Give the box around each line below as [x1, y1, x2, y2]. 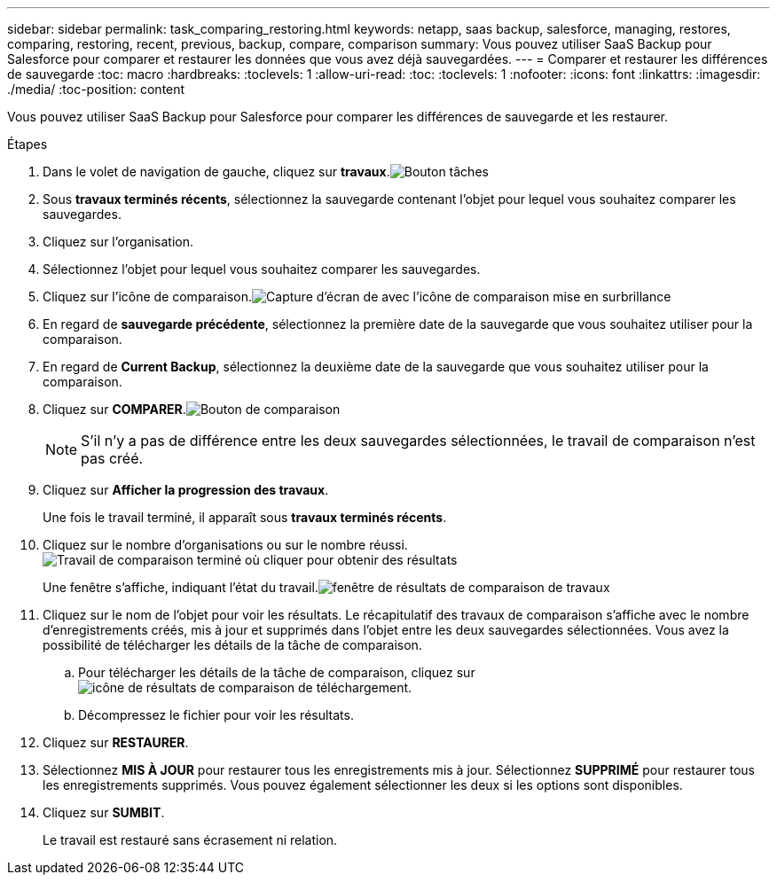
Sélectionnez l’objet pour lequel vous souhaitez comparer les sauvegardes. [43, 261, 481, 277]
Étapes [7, 137, 48, 152]
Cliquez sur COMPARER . [43, 402, 186, 417]
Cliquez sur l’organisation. [43, 234, 193, 249]
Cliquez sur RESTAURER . [43, 735, 189, 750]
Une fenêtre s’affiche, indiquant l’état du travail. [43, 580, 318, 595]
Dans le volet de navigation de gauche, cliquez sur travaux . [43, 164, 390, 179]
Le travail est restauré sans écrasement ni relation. [43, 832, 338, 847]
